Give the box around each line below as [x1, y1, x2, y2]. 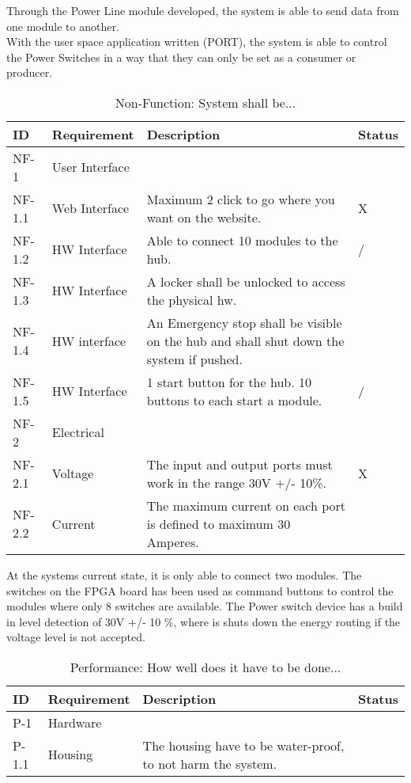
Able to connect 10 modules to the [146, 230, 338, 249]
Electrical [51, 423, 104, 442]
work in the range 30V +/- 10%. [146, 473, 326, 492]
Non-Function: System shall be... [115, 93, 296, 112]
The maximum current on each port [146, 496, 345, 515]
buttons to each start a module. [146, 390, 322, 409]
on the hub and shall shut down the [146, 331, 345, 350]
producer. [6, 64, 53, 81]
